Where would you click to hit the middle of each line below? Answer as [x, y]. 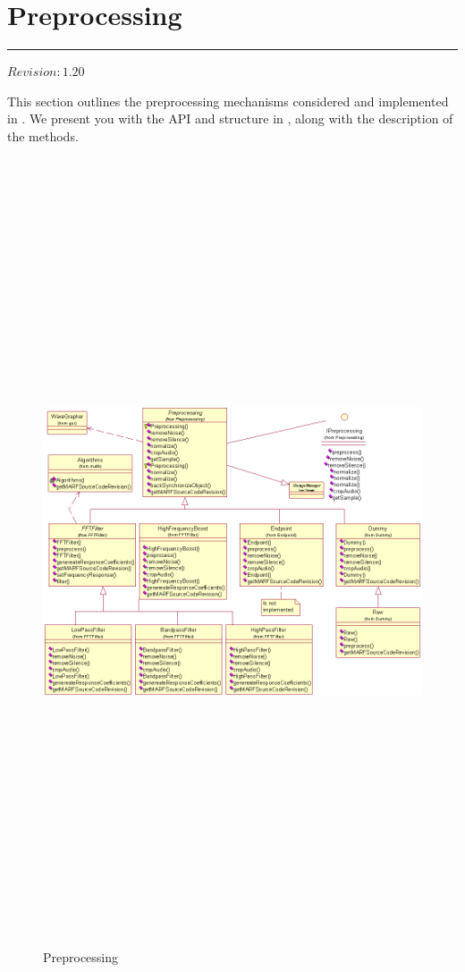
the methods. [43, 135]
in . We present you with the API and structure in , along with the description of [230, 118]
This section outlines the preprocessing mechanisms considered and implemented [228, 101]
